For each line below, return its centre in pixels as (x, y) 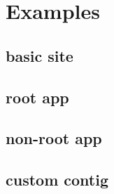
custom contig (57, 180)
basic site (40, 55)
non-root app (54, 138)
